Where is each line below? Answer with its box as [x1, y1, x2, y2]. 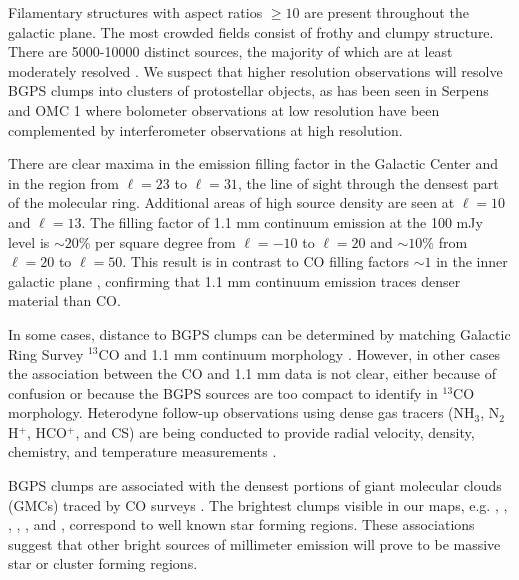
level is [8, 231, 50, 252]
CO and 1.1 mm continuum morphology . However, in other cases [98, 343, 501, 364]
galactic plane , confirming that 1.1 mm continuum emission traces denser [8, 270, 461, 291]
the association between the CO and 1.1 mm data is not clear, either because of [8, 363, 496, 384]
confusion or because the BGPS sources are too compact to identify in [8, 382, 438, 403]
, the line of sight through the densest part [237, 172, 499, 193]
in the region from [8, 172, 119, 193]
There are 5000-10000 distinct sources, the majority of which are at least [8, 41, 453, 62]
